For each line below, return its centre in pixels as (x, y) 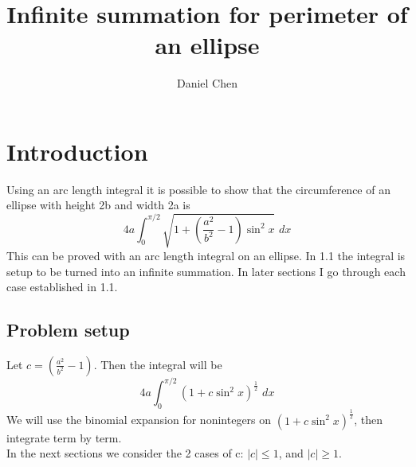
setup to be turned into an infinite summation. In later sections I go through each (206, 271)
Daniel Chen (207, 83)
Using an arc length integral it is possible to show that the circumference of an (198, 189)
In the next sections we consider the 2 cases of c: (125, 453)
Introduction (77, 151)
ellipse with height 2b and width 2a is (98, 205)
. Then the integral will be (158, 364)
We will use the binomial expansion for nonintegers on (139, 420)
